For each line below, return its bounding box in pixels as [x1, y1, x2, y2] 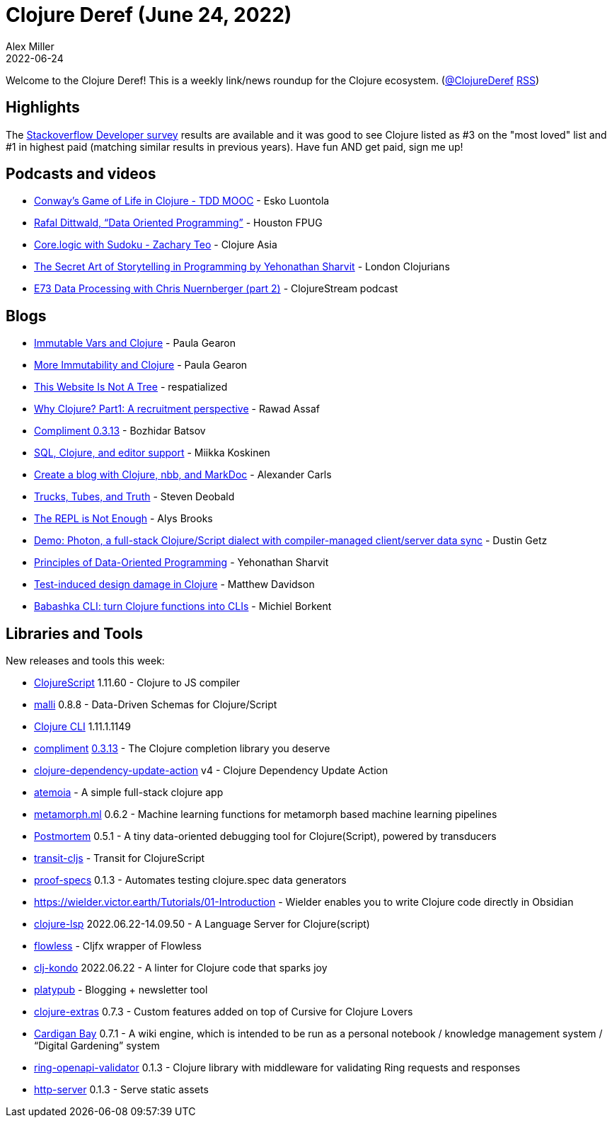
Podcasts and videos [6, 165, 156, 183]
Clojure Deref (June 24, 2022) [6, 3, 292, 27]
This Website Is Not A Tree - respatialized [34, 381, 228, 393]
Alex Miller [6, 40, 54, 52]
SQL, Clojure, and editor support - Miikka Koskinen [34, 447, 270, 459]
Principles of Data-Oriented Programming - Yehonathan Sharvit [34, 556, 329, 569]
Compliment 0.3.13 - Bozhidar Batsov [34, 425, 206, 437]
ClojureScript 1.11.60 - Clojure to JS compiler [34, 676, 241, 689]
